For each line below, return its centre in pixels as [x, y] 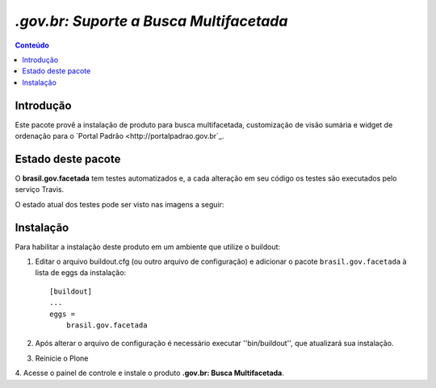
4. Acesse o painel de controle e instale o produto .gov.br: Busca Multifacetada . [149, 373]
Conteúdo [32, 45]
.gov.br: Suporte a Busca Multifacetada [151, 21]
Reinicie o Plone [62, 358]
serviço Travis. [40, 190]
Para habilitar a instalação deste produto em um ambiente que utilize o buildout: [148, 247]
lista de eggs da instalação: [81, 273]
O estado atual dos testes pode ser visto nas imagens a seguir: [119, 204]
